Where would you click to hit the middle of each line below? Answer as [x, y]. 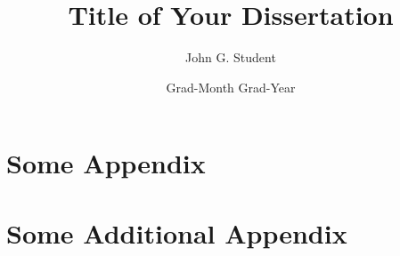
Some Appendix [106, 163]
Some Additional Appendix [177, 232]
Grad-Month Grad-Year [231, 87]
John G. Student [231, 57]
